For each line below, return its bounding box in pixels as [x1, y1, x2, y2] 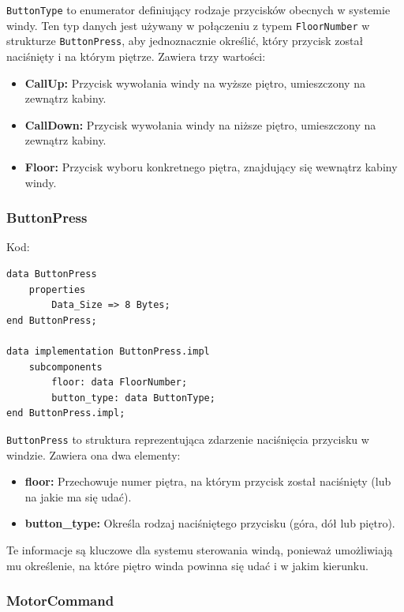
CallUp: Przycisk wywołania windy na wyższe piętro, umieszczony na [24, 74, 365, 91]
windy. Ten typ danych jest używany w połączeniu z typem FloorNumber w [6, 17, 370, 33]
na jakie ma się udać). [24, 488, 132, 505]
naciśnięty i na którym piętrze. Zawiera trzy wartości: [6, 47, 266, 64]
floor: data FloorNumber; [51, 377, 188, 389]
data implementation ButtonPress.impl [6, 345, 210, 357]
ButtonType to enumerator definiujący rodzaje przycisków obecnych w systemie [6, 2, 391, 17]
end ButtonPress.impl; [6, 407, 125, 419]
